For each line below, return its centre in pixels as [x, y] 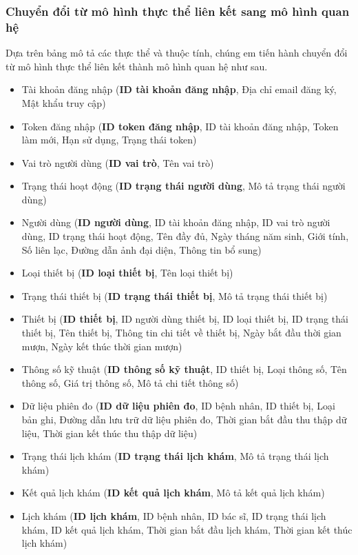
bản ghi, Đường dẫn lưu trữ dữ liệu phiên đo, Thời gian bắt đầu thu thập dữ [184, 420]
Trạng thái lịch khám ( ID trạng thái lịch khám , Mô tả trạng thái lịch [175, 456]
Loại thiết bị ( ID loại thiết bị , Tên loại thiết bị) [127, 273]
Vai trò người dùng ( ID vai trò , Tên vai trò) [118, 162]
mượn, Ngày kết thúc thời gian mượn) [102, 346]
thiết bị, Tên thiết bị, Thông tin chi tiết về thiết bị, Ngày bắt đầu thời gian [181, 333]
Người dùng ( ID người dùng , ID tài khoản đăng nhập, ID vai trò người [176, 222]
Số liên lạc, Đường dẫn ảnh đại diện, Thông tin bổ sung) [141, 249]
